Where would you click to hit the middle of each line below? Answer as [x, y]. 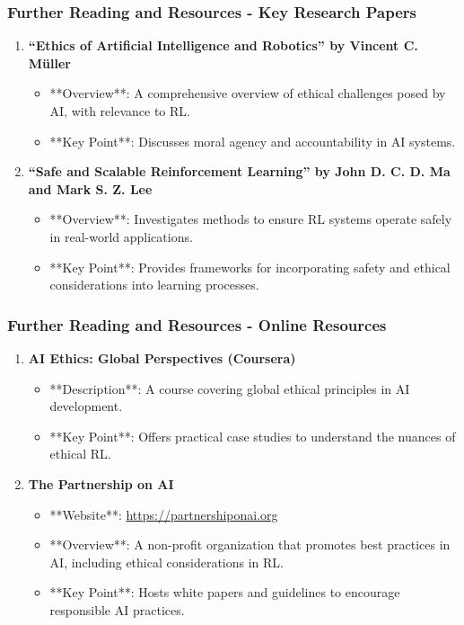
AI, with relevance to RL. [120, 111]
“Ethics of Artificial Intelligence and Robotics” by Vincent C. [223, 45]
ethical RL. [80, 454]
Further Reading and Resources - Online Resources [197, 324]
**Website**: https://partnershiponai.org [164, 514]
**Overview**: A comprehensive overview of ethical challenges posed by [248, 93]
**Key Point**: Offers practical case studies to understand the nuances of [253, 436]
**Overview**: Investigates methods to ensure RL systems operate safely [251, 219]
